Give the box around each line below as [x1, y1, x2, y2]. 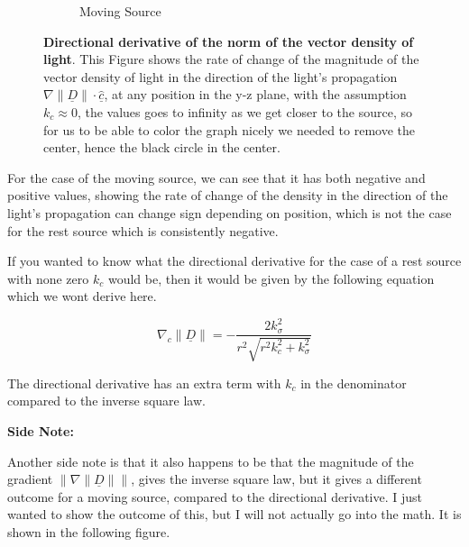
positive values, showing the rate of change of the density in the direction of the [7, 186, 448, 205]
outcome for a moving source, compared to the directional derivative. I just [7, 487, 422, 506]
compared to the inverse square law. [7, 391, 206, 410]
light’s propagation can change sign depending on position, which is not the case [7, 203, 452, 222]
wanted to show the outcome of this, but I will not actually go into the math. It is [7, 505, 462, 524]
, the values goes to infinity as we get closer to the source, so [77, 102, 412, 121]
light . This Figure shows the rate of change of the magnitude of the [43, 50, 419, 68]
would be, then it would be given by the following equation [107, 269, 435, 287]
